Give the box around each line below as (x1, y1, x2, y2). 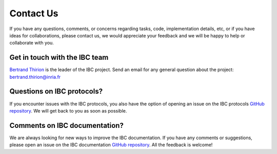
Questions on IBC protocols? (9, 87, 103, 96)
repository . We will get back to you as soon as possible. (9, 107, 127, 114)
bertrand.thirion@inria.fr (9, 74, 61, 80)
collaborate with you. (9, 40, 54, 46)
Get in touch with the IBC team (9, 53, 109, 62)
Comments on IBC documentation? (9, 121, 124, 130)
